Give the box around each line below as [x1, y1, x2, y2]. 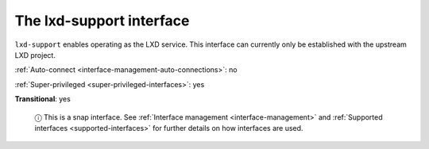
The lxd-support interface [14, 12, 190, 29]
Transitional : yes [14, 94, 71, 104]
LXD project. [14, 50, 56, 59]
